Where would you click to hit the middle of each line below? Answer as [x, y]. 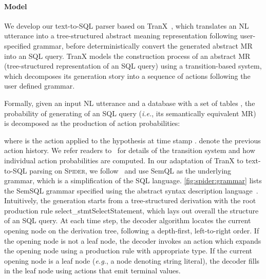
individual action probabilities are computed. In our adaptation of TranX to [124, 160]
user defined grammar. [40, 86]
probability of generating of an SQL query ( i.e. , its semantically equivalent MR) [130, 113]
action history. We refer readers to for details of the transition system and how [130, 150]
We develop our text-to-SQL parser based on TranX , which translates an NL [127, 25]
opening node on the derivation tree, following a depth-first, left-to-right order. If [132, 231]
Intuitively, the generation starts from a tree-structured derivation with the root [130, 200]
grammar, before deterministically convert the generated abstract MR [143, 45]
